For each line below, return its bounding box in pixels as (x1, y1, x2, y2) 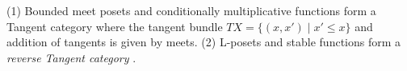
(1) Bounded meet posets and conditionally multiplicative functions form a (6, 2, 376, 18)
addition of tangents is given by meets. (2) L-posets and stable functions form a (6, 34, 401, 50)
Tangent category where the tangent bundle (6, 18, 223, 34)
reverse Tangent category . (6, 49, 136, 65)
